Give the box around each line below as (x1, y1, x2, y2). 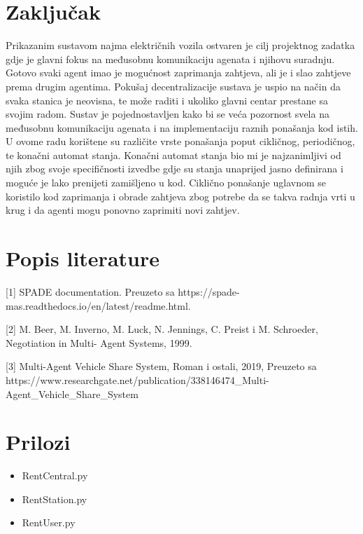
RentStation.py (22, 491, 87, 506)
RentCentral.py (22, 468, 88, 483)
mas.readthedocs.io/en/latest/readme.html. (6, 298, 191, 313)
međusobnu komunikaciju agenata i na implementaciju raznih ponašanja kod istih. (6, 120, 358, 135)
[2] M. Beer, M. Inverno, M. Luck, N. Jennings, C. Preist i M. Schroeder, (6, 322, 318, 336)
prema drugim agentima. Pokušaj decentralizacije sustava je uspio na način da (6, 78, 341, 93)
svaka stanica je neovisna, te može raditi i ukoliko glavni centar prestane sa (6, 93, 328, 107)
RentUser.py (22, 515, 76, 530)
